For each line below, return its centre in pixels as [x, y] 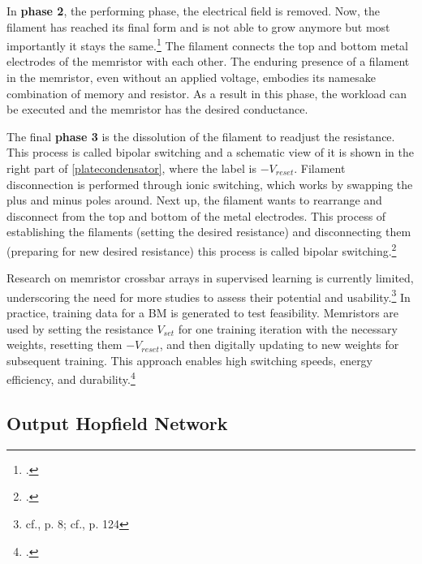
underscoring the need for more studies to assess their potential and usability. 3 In [209, 295]
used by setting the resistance [80, 328]
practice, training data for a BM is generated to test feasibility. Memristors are [203, 313]
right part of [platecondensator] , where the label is [131, 168]
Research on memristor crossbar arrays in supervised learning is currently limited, [210, 278]
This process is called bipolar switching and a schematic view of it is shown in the [210, 152]
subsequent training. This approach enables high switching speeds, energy [190, 360]
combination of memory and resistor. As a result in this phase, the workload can [207, 93]
